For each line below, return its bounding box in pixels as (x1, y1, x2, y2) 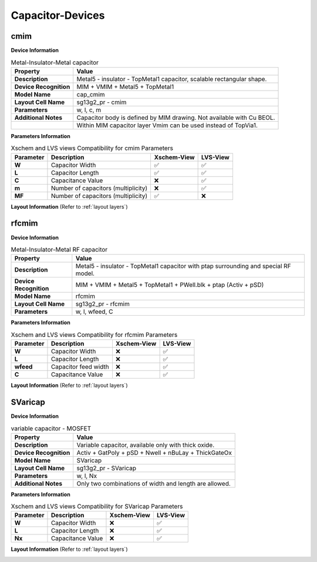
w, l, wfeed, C (75, 307, 113, 316)
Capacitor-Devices (11, 9, 105, 22)
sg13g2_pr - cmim (76, 98, 127, 106)
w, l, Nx (76, 471, 97, 480)
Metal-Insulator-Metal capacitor (11, 58, 99, 66)
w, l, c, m (76, 106, 102, 114)
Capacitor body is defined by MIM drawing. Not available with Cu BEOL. (76, 113, 275, 122)
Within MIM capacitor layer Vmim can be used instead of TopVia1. (76, 121, 258, 129)
